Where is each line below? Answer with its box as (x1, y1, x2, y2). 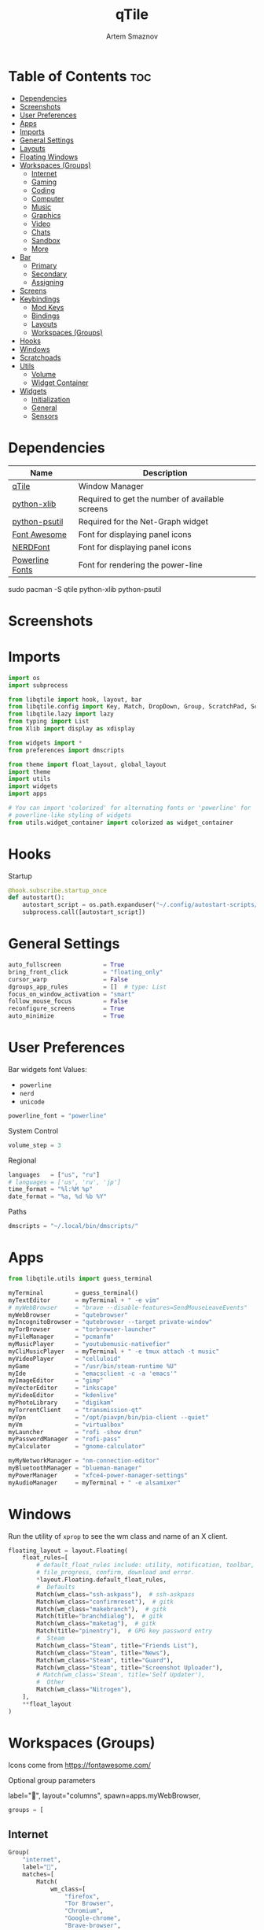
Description (142, 467, 188, 478)
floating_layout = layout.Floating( (8, 1547, 128, 1555)
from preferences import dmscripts (8, 746, 125, 754)
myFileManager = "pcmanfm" (8, 1333, 114, 1341)
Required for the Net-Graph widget (78, 516, 208, 527)
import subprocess (8, 681, 68, 690)
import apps (8, 789, 47, 798)
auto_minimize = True (8, 1012, 125, 1020)
